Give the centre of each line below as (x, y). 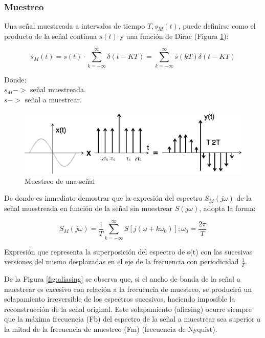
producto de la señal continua (50, 36)
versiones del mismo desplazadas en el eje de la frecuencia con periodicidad (122, 261)
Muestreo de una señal (60, 181)
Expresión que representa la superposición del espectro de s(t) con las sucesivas (128, 251)
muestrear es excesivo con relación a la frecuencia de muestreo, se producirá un (128, 289)
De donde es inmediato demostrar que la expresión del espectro (103, 198)
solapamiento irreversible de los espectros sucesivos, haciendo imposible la (120, 299)
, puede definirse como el (217, 26)
